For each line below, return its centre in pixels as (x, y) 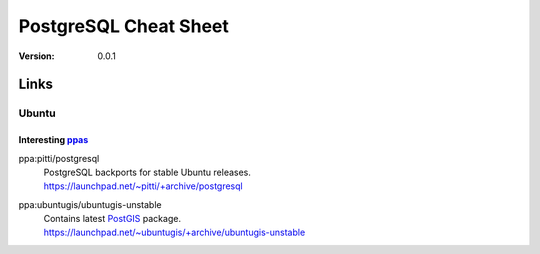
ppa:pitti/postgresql (59, 158)
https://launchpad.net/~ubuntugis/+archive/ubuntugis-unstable (174, 232)
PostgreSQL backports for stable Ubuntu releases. (147, 172)
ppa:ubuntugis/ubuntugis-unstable (90, 204)
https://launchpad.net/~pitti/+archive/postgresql (143, 186)
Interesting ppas (53, 140)
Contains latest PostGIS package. (112, 219)
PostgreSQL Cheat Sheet (123, 26)
